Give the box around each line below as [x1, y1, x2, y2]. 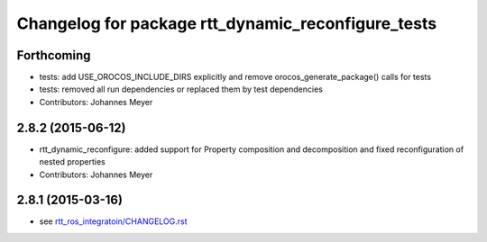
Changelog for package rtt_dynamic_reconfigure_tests [16, 13, 437, 33]
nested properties [39, 157, 106, 167]
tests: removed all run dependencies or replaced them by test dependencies [39, 84, 324, 94]
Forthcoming [16, 48, 91, 63]
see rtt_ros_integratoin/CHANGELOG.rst [39, 216, 188, 227]
